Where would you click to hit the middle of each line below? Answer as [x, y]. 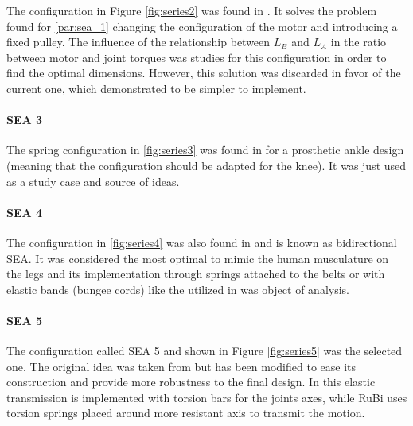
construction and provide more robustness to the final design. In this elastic [191, 382]
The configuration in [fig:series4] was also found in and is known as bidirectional [202, 242]
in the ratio [358, 42]
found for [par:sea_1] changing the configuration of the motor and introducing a [202, 26]
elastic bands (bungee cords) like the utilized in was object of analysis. [178, 289]
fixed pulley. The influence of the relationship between [138, 42]
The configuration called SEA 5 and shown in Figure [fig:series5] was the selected [205, 351]
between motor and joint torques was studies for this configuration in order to [197, 57]
